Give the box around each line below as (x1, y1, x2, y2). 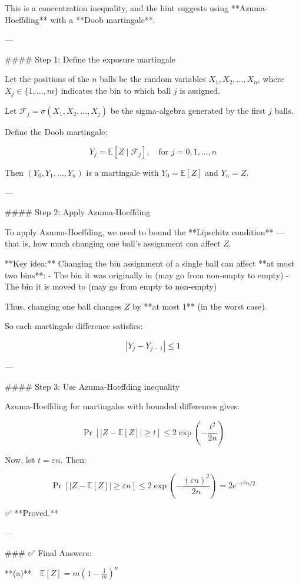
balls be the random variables (99, 73, 206, 85)
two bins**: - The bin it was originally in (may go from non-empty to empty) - (5, 268, 289, 281)
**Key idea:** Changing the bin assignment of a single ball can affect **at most (5, 257, 294, 269)
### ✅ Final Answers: (5, 546, 92, 558)
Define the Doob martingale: (5, 126, 108, 138)
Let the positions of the (5, 73, 89, 85)
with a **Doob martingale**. (50, 13, 155, 25)
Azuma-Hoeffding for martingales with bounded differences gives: (5, 400, 240, 412)
